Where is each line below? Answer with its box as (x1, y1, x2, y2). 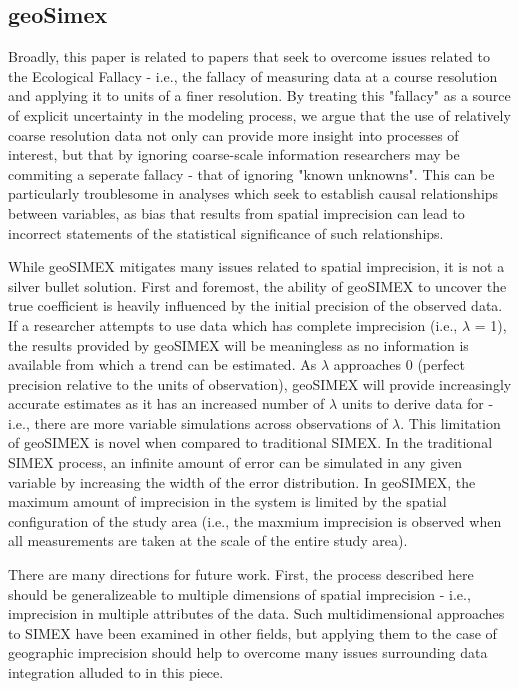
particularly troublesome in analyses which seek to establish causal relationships (8, 183, 499, 204)
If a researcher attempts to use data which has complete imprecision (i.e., (8, 314, 458, 335)
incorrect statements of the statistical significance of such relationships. (8, 222, 444, 243)
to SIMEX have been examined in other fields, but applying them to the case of (8, 622, 497, 643)
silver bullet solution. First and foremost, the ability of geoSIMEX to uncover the (8, 275, 507, 296)
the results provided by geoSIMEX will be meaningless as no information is (8, 334, 469, 355)
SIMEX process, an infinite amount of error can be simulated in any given (8, 452, 463, 473)
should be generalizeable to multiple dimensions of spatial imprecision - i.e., (8, 583, 471, 604)
